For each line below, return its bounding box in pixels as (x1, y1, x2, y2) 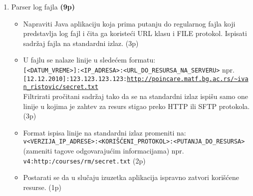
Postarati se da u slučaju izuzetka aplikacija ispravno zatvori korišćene (23, 172, 239, 182)
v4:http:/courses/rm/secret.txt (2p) (23, 155, 146, 165)
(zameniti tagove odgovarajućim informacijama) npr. (23, 145, 184, 155)
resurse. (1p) (23, 181, 62, 192)
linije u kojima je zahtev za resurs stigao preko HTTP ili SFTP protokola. (23, 100, 250, 111)
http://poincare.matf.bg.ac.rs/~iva (127, 75, 249, 82)
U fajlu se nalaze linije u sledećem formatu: (23, 54, 156, 65)
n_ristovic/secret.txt (23, 83, 98, 91)
